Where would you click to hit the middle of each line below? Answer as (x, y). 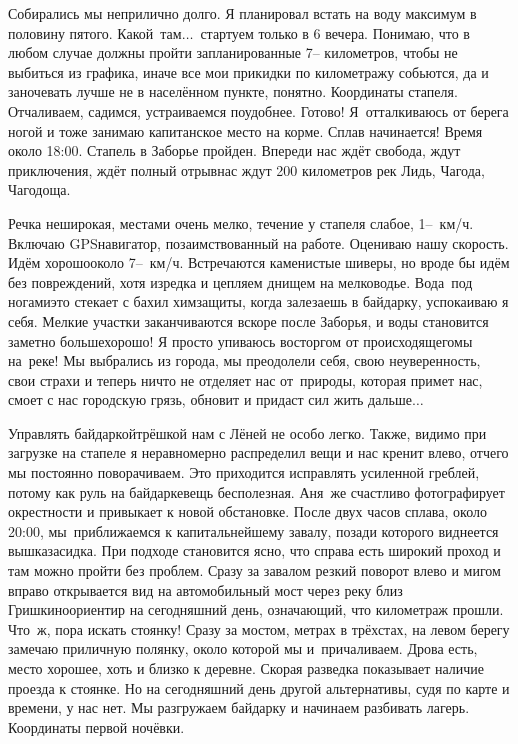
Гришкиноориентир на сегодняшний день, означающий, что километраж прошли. (256, 609)
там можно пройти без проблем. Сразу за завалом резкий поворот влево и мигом (254, 570)
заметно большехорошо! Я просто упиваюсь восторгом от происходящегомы (240, 340)
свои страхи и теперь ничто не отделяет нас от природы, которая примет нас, (245, 379)
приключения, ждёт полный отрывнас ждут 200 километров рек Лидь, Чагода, (246, 169)
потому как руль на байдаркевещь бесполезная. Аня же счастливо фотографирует (256, 491)
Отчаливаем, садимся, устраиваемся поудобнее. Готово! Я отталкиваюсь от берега (258, 110)
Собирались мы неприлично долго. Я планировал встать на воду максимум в (242, 13)
